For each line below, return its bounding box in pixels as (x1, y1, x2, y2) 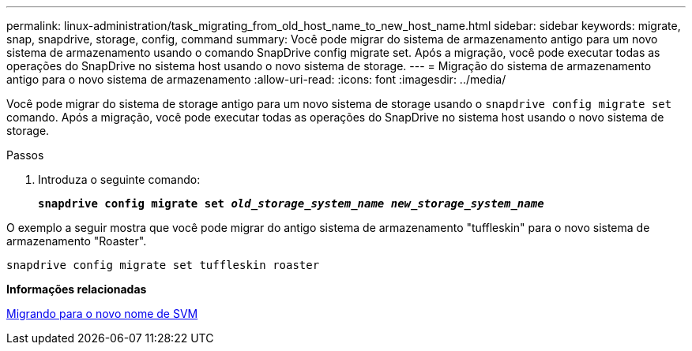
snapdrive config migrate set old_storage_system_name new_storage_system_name (38, 197, 544, 210)
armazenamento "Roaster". (6, 234, 147, 248)
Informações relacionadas (6, 282, 147, 296)
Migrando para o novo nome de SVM (6, 307, 198, 320)
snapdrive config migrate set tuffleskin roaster (6, 259, 320, 271)
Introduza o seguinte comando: (38, 173, 201, 186)
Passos (6, 148, 44, 162)
